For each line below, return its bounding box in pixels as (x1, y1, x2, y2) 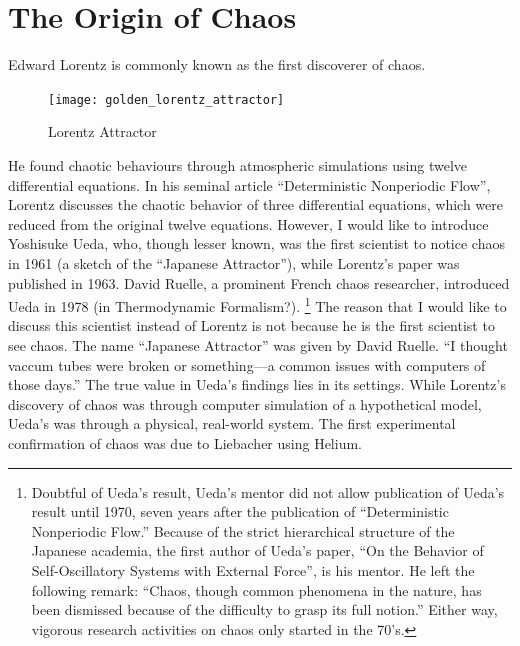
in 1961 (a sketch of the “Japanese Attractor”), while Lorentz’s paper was (8, 252, 460, 273)
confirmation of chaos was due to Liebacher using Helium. (8, 432, 362, 453)
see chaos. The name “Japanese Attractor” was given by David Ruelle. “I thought (8, 334, 508, 355)
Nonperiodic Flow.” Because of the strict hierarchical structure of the (31, 520, 455, 541)
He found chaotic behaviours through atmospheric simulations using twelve (8, 154, 468, 175)
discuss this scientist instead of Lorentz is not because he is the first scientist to (8, 315, 495, 336)
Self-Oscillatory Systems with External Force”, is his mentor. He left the (31, 559, 475, 580)
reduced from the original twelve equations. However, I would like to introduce (8, 213, 489, 234)
